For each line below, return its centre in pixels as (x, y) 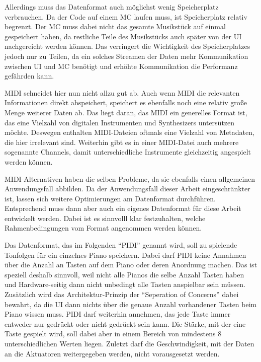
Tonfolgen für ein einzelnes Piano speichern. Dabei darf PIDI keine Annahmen (125, 255)
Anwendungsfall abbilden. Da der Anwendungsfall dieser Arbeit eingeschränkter (127, 189)
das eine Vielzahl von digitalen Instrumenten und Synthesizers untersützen (120, 122)
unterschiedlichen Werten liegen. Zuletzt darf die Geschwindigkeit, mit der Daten (129, 343)
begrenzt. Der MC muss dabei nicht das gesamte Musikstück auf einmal (115, 26)
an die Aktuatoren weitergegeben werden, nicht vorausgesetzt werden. (112, 353)
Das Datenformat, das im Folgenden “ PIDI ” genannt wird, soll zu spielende (121, 245)
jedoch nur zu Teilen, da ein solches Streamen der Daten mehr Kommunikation (126, 56)
